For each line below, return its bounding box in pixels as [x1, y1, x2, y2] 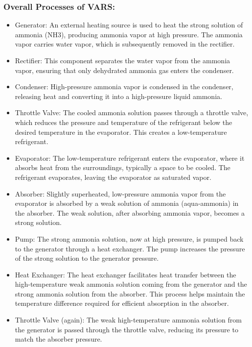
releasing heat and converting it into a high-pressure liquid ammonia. [15, 91, 222, 101]
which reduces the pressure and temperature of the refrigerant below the [15, 117, 232, 127]
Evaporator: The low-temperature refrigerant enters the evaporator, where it [15, 152, 245, 163]
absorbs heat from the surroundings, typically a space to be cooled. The [15, 162, 230, 173]
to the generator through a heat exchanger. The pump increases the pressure [15, 243, 245, 253]
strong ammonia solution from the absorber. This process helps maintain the [15, 288, 245, 298]
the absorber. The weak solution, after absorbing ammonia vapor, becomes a [15, 207, 245, 218]
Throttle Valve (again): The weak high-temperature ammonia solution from [15, 315, 242, 325]
